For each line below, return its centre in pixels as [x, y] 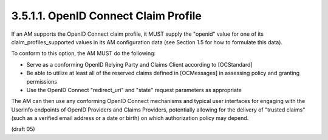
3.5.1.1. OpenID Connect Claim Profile [106, 16]
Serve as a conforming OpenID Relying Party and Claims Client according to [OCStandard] [139, 64]
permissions [42, 81]
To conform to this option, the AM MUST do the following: [84, 53]
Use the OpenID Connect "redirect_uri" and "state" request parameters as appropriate [134, 90]
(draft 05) [23, 129]
